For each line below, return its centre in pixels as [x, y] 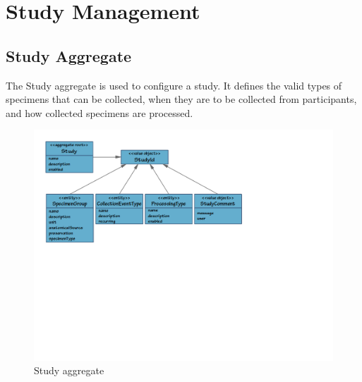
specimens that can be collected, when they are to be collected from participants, [181, 99]
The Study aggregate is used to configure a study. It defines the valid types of [174, 85]
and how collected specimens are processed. [99, 112]
